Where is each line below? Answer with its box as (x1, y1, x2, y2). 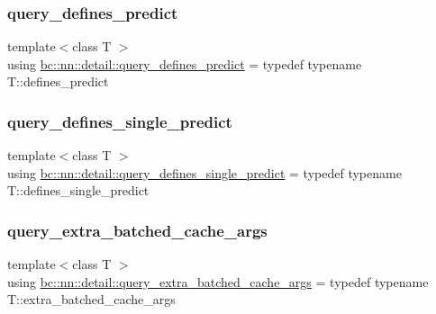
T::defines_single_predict (7, 181, 150, 200)
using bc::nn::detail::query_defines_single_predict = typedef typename (7, 163, 402, 182)
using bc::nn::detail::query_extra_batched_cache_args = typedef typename (7, 272, 429, 291)
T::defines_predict (7, 72, 109, 91)
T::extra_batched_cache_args (7, 290, 176, 309)
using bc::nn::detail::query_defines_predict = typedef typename (7, 54, 362, 73)
